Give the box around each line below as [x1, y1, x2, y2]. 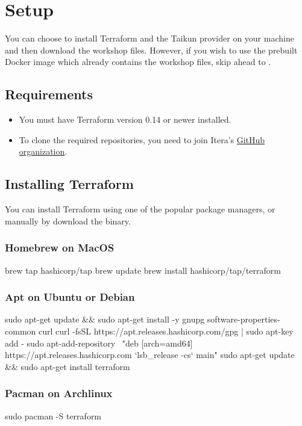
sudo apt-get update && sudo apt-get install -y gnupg [5, 313, 205, 326]
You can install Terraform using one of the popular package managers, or [5, 203, 275, 215]
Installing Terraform [5, 174, 134, 193]
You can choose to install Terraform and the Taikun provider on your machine [5, 32, 294, 45]
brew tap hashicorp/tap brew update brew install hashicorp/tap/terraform [5, 264, 281, 276]
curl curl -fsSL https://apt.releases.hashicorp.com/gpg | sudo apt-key [38, 324, 294, 337]
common [5, 324, 36, 337]
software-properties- [207, 313, 280, 326]
